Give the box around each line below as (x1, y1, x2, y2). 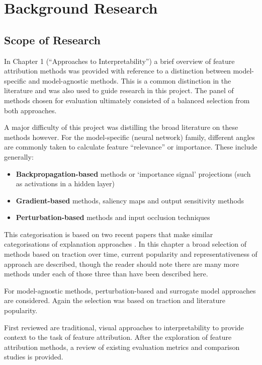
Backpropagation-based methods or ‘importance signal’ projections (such (16, 168, 251, 179)
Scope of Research (4, 32, 101, 47)
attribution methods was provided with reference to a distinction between (4, 65, 231, 76)
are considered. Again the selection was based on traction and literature (4, 295, 225, 306)
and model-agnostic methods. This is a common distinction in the (28, 75, 231, 86)
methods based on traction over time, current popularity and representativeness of (4, 249, 257, 259)
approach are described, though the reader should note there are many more (4, 258, 239, 269)
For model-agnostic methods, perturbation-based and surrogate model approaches (4, 285, 256, 296)
